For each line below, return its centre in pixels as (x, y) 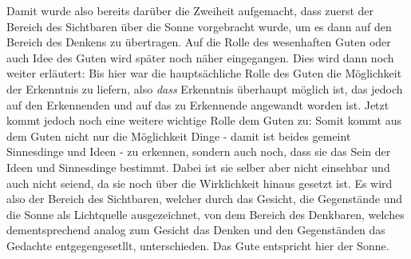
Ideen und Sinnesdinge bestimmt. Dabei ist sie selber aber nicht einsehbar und (198, 167)
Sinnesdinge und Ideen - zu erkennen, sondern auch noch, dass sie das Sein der (199, 151)
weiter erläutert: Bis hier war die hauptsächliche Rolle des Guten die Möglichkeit (204, 73)
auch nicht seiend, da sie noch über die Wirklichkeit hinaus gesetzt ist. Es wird (200, 183)
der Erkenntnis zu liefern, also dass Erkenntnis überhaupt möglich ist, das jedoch (205, 88)
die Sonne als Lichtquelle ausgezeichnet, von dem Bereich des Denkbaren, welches (205, 214)
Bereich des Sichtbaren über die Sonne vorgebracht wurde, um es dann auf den (199, 26)
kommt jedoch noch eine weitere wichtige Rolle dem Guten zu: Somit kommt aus (204, 120)
